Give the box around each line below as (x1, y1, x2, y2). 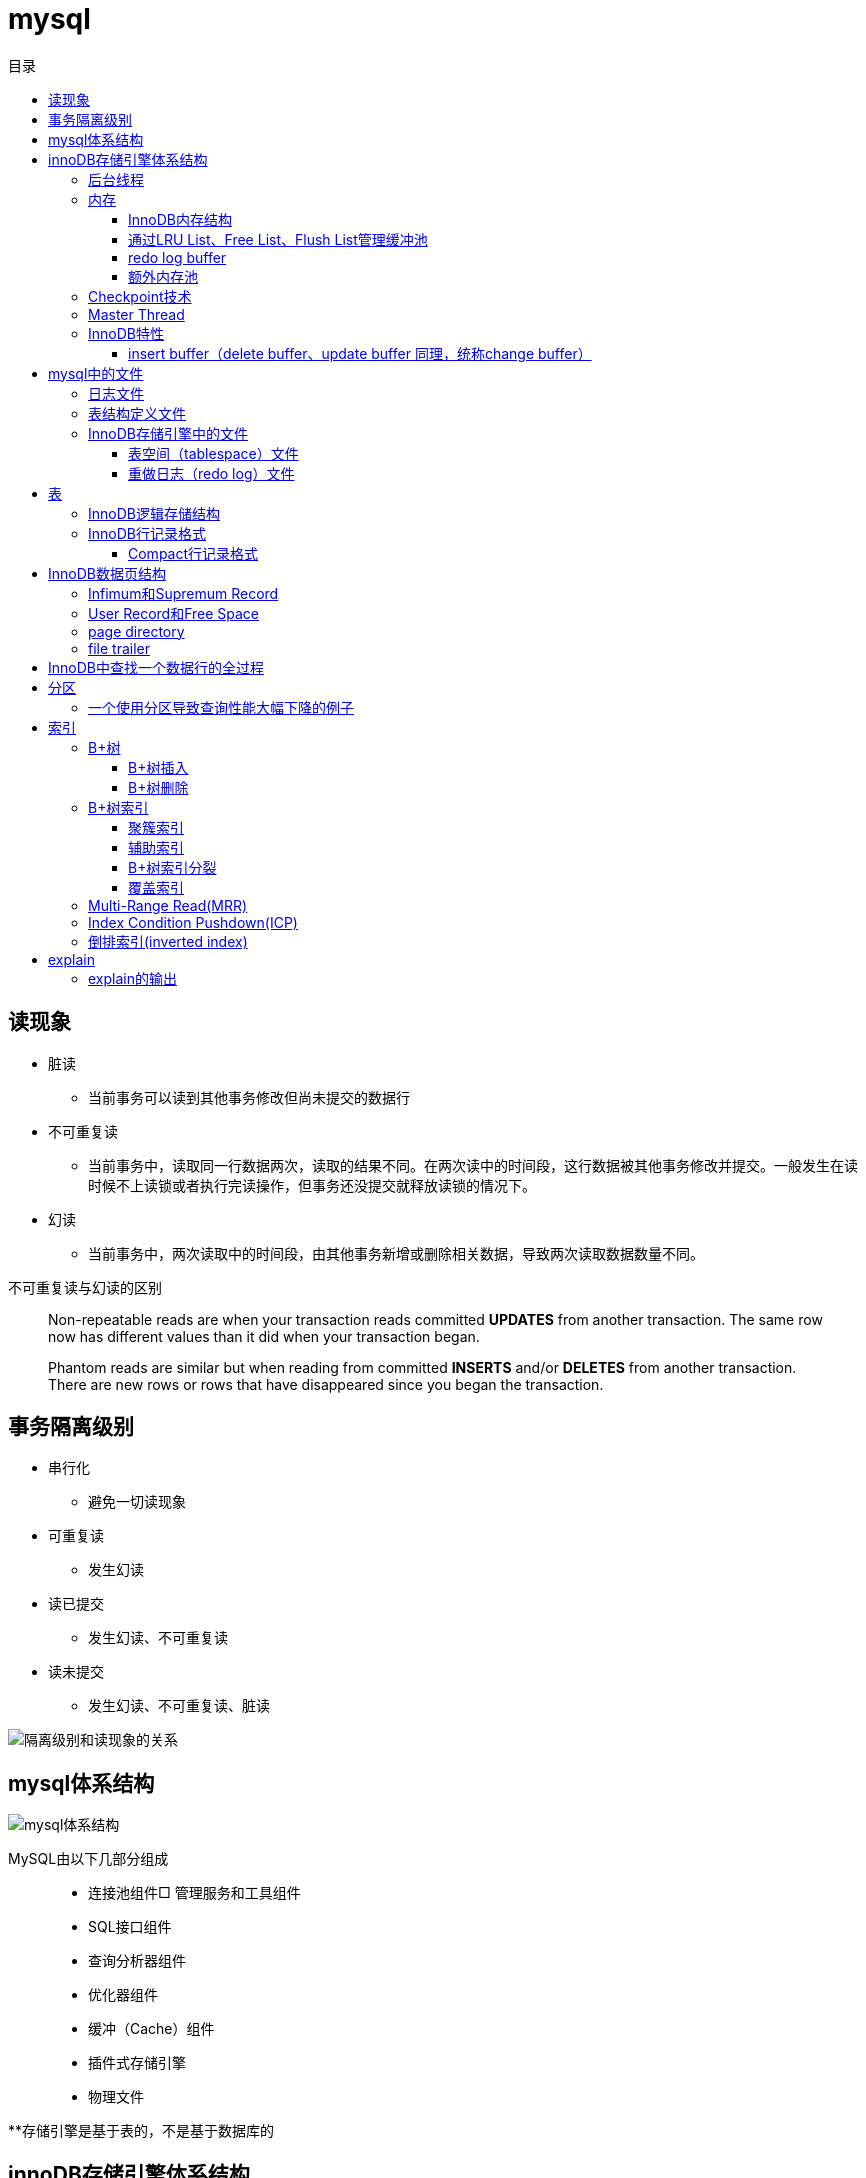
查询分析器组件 (88, 1952, 186, 1970)
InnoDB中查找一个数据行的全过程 (48, 658, 264, 676)
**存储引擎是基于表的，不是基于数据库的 (8, 2122, 275, 2140)
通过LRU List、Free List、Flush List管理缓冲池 (128, 230, 428, 248)
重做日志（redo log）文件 (128, 464, 295, 482)
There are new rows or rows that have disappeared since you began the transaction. (48, 1375, 604, 1393)
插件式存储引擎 (88, 2054, 186, 2072)
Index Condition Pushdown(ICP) (88, 913, 298, 931)
